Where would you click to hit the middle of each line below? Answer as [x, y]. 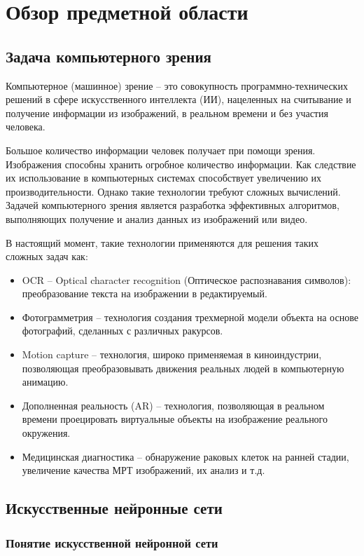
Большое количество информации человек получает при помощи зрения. [161, 150]
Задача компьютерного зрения [108, 56]
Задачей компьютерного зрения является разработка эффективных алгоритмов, [173, 205]
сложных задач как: [47, 256]
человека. [26, 127]
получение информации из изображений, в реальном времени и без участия [167, 113]
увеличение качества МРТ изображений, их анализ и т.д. [143, 470]
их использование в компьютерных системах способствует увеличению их [164, 178]
